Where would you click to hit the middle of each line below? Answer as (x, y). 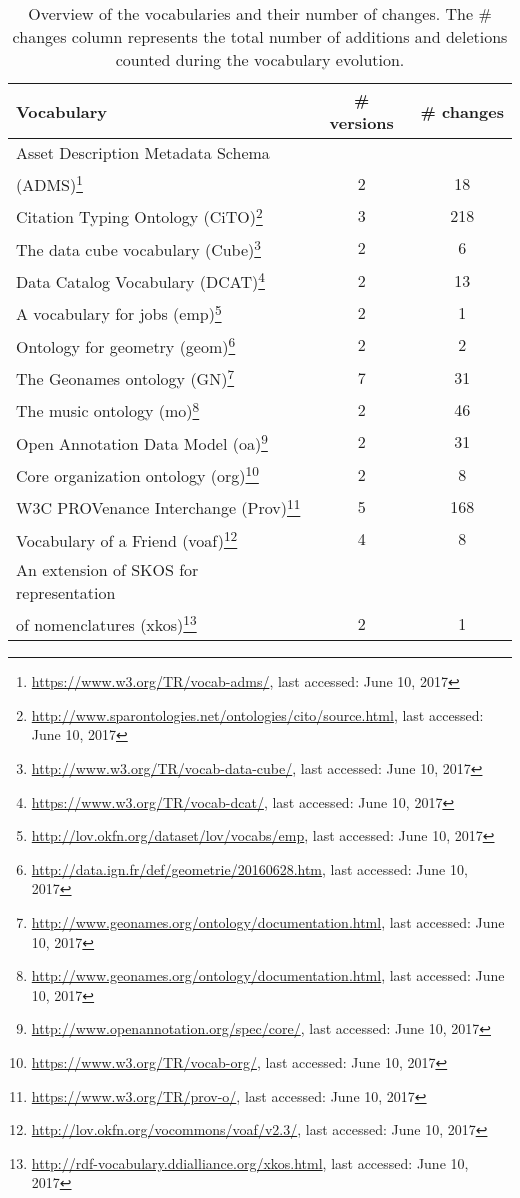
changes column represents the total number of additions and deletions (260, 36)
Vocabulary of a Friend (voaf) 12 (127, 538)
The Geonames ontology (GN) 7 (125, 377)
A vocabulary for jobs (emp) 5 (119, 312)
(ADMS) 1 (49, 183)
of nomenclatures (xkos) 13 (106, 623)
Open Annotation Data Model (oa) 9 (142, 441)
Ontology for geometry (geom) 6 (126, 344)
